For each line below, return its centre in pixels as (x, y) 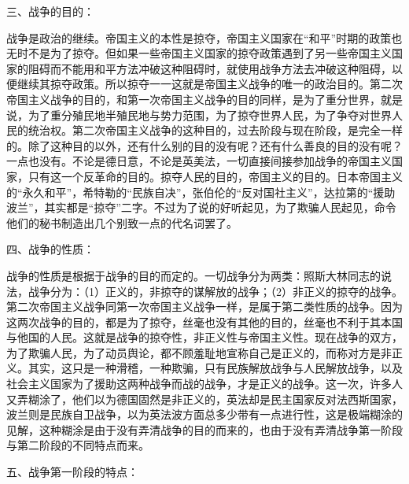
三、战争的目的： (50, 11)
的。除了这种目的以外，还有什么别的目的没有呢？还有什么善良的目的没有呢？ (204, 145)
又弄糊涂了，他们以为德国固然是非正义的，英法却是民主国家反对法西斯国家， (204, 399)
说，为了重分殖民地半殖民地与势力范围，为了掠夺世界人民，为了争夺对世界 (199, 115)
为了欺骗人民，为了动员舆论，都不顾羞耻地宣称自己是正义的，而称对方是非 (199, 352)
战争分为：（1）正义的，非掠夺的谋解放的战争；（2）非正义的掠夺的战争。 (215, 291)
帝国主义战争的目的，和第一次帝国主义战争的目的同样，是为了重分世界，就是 (204, 99)
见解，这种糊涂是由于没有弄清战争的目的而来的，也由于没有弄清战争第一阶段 (204, 429)
